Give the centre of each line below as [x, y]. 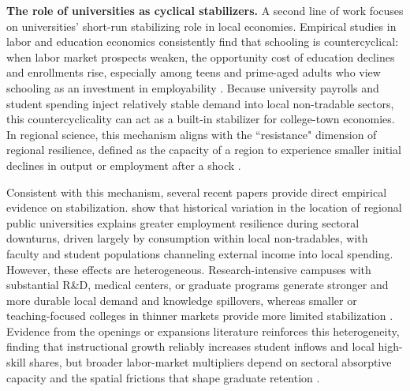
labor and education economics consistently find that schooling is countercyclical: [203, 41]
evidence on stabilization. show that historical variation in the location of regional [204, 207]
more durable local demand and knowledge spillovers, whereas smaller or [182, 300]
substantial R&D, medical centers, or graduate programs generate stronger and [198, 285]
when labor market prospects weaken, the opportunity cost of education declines [201, 56]
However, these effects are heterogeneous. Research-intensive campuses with [189, 269]
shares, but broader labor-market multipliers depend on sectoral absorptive [211, 362]
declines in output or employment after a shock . [124, 165]
